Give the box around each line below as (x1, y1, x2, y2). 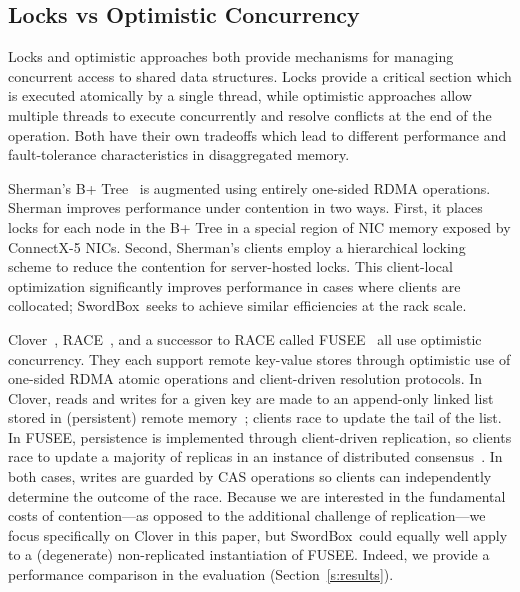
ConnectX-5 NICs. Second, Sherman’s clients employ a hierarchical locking (8, 236, 466, 257)
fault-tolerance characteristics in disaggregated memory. (8, 144, 350, 165)
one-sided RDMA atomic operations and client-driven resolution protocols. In (8, 368, 483, 389)
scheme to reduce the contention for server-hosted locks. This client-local (8, 256, 453, 277)
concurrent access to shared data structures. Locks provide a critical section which (8, 65, 512, 86)
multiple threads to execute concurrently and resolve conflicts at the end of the (8, 104, 492, 125)
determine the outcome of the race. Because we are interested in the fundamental (8, 485, 506, 506)
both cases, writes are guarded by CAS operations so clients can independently (8, 466, 492, 487)
